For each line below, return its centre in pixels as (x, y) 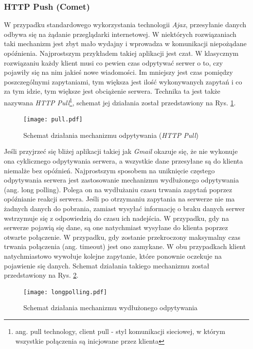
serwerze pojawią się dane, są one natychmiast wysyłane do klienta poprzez (116, 227)
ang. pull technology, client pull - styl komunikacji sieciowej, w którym (120, 331)
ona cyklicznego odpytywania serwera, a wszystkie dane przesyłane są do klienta (124, 161)
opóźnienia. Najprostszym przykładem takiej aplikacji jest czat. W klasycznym (121, 53)
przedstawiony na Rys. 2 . (41, 275)
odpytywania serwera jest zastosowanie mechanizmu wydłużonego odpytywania (121, 180)
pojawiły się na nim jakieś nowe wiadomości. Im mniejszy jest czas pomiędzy (118, 72)
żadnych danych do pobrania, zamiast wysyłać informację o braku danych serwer (125, 208)
